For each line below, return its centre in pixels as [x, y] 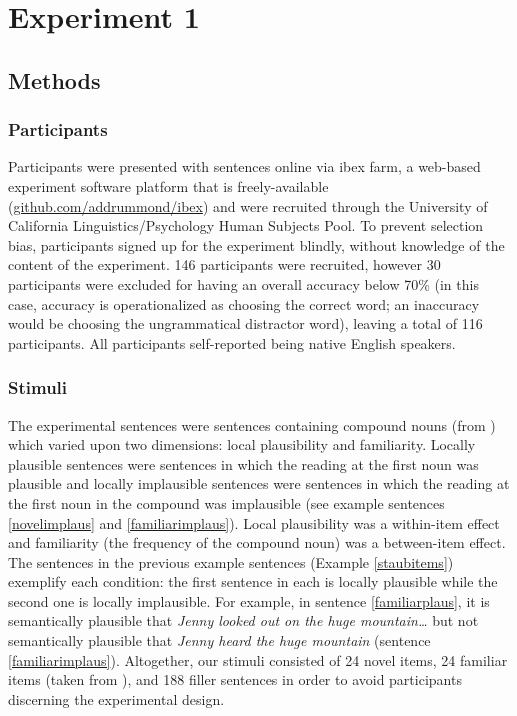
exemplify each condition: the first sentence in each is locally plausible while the [253, 581]
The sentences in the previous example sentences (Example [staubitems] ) [231, 561]
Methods [54, 79]
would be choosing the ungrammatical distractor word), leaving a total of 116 [245, 323]
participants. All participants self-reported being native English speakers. [232, 342]
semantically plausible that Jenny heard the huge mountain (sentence [219, 640]
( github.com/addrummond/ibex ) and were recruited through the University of [248, 205]
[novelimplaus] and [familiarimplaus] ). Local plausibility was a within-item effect [254, 522]
